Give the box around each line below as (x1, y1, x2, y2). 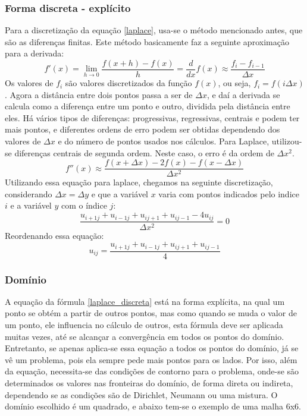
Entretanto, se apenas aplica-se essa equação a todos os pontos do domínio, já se (5, 342, 299, 354)
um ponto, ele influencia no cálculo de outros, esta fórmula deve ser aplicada (5, 319, 283, 331)
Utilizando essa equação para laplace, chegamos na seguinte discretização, (5, 176, 273, 188)
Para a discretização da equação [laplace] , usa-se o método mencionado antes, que (5, 24, 303, 36)
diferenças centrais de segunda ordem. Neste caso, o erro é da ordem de (14, 146, 274, 159)
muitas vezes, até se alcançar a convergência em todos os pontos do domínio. (5, 330, 284, 342)
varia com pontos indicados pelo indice (158, 187, 299, 200)
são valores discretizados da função (65, 77, 192, 89)
